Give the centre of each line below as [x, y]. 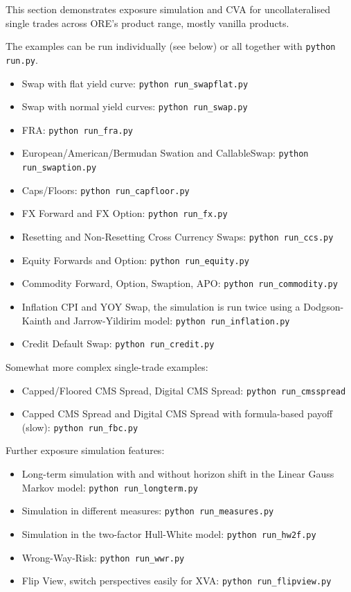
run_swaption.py [59, 168]
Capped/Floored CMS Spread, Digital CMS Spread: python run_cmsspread [184, 390]
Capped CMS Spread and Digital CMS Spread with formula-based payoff [177, 413]
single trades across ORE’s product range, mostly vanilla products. [147, 23]
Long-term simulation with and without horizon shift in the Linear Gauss [178, 474]
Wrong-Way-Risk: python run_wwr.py [103, 557]
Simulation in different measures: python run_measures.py [148, 511]
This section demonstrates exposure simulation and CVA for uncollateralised [168, 9]
